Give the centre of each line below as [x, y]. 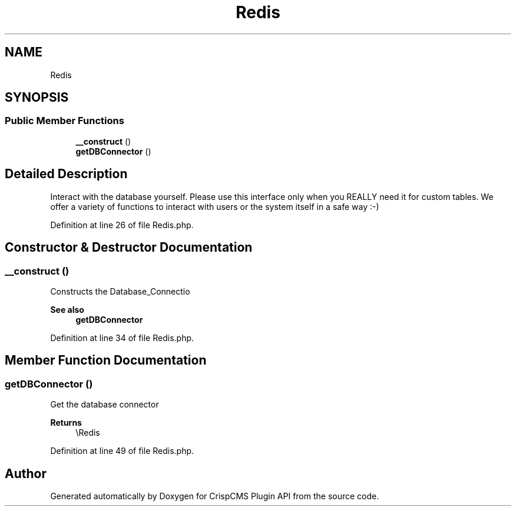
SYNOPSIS [37, 98]
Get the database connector [105, 405]
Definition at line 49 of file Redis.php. [122, 451]
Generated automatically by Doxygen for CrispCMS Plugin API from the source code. [215, 496]
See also [67, 309]
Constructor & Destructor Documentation [129, 248]
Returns [66, 423]
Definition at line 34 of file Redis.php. [122, 338]
